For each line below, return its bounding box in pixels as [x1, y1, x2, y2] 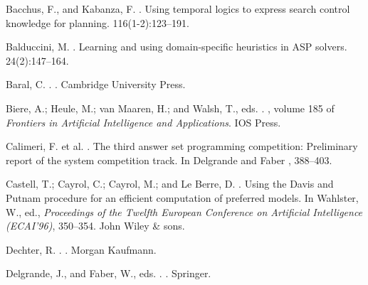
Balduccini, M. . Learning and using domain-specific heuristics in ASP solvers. [6, 39, 347, 54]
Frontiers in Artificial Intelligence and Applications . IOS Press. [6, 114, 281, 129]
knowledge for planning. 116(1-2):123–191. [6, 15, 189, 30]
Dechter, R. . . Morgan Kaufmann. [6, 242, 157, 257]
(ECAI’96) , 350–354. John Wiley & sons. [6, 218, 185, 233]
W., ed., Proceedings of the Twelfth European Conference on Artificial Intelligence [6, 204, 363, 219]
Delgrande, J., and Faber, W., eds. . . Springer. [6, 266, 211, 281]
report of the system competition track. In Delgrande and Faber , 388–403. [6, 152, 332, 167]
